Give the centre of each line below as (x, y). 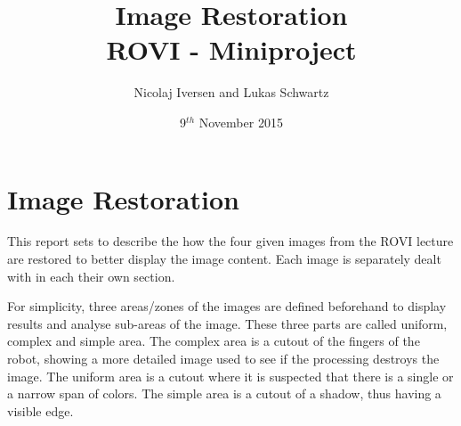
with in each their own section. (91, 276)
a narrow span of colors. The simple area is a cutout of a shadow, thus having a (224, 393)
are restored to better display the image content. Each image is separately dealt (224, 259)
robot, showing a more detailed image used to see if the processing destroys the (223, 358)
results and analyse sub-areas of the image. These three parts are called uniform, (227, 323)
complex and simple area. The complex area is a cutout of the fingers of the (214, 341)
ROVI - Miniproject (231, 49)
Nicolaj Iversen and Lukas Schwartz (231, 92)
